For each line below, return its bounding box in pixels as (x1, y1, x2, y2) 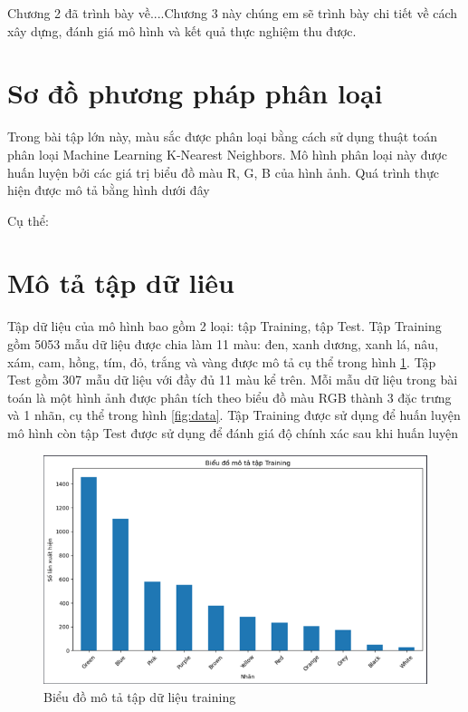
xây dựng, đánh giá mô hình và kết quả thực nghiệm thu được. (7, 21, 357, 40)
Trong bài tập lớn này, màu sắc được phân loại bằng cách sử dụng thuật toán (7, 127, 438, 146)
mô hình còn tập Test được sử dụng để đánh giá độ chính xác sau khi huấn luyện (7, 423, 459, 442)
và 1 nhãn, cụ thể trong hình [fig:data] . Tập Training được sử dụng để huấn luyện (7, 405, 461, 424)
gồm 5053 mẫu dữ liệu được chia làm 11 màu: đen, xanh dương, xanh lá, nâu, (7, 335, 439, 353)
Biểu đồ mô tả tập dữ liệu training (43, 687, 236, 706)
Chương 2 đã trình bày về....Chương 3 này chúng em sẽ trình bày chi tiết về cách (7, 4, 458, 22)
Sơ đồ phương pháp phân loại (7, 74, 383, 112)
